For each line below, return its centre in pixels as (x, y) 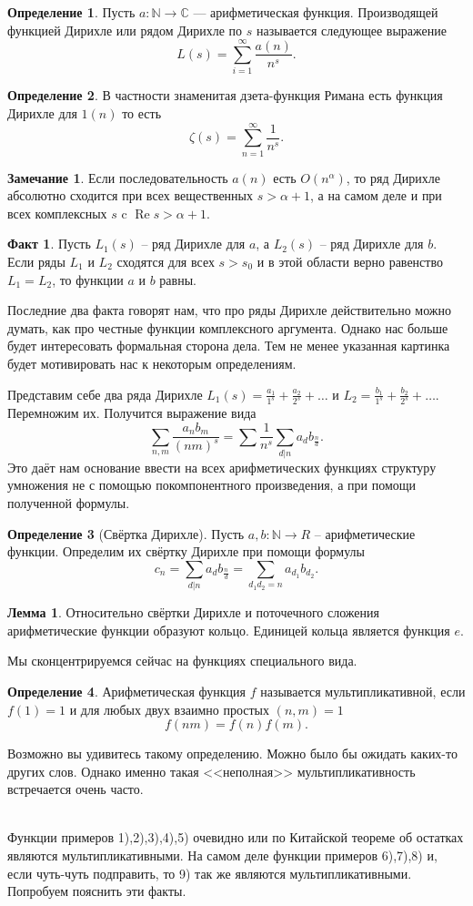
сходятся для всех (166, 261)
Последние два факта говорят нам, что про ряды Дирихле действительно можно (230, 310)
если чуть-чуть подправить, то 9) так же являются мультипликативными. (210, 873)
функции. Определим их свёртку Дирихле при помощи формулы (186, 551)
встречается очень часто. (75, 789)
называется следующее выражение (352, 30)
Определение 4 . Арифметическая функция (126, 691)
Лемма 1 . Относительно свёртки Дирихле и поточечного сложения (193, 612)
